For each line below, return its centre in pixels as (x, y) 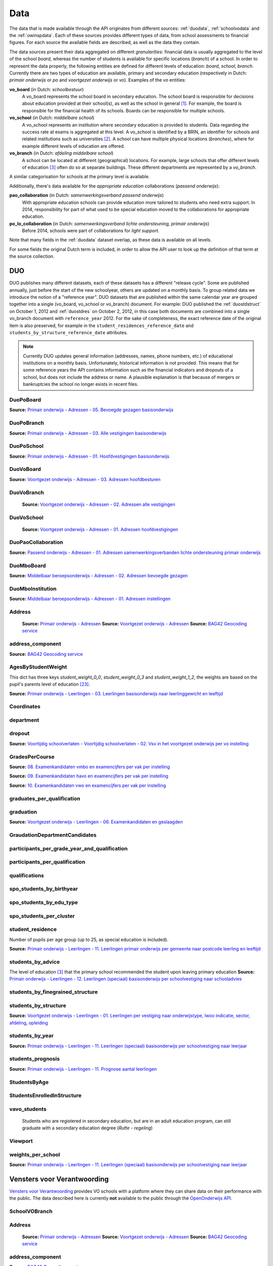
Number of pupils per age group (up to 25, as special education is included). (89, 939)
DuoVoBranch (27, 492)
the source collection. (32, 256)
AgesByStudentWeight (38, 667)
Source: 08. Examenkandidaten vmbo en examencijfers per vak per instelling (90, 767)
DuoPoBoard (25, 400)
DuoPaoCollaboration (36, 542)
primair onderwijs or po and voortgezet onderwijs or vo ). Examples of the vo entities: (98, 80)
